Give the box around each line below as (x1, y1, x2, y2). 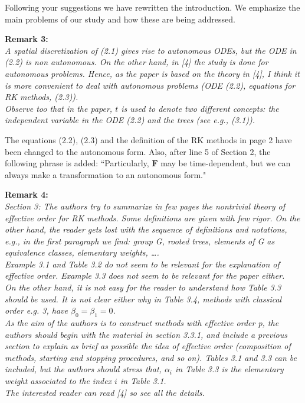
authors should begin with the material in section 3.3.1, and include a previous (5, 328, 287, 340)
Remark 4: (5, 188, 48, 201)
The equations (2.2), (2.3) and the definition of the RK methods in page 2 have (5, 133, 292, 146)
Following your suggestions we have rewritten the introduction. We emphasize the (5, 1, 300, 13)
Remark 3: (5, 33, 48, 45)
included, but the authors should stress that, (5, 363, 162, 375)
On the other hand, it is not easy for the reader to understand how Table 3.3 (5, 281, 281, 294)
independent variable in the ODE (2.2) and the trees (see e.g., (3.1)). (5, 114, 255, 126)
